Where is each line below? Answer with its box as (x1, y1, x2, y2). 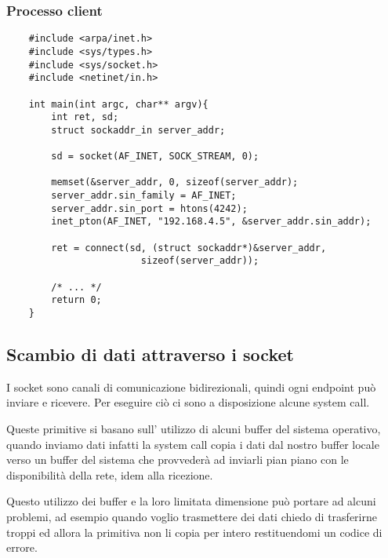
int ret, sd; (51, 111, 119, 123)
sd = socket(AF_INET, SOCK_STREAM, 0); (51, 151, 259, 162)
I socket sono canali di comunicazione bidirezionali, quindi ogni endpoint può (6, 378, 376, 395)
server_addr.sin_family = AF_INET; (51, 190, 237, 202)
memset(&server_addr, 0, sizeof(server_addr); (51, 177, 299, 188)
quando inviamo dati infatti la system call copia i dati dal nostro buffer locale (6, 436, 379, 452)
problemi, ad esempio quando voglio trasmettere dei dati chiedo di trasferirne (6, 509, 377, 525)
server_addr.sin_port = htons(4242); (51, 202, 248, 214)
